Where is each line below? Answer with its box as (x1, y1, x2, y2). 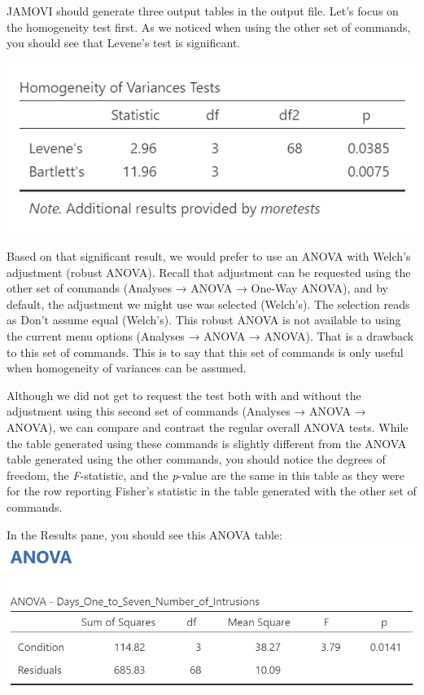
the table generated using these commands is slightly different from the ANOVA (7, 434, 407, 451)
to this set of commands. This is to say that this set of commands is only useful (7, 343, 404, 360)
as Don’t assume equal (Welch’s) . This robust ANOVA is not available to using (7, 311, 401, 328)
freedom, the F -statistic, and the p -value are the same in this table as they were (7, 466, 404, 483)
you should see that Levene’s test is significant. (7, 34, 241, 51)
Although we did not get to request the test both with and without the (7, 386, 361, 403)
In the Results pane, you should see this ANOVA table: (7, 526, 282, 543)
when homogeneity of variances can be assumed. (7, 359, 247, 376)
